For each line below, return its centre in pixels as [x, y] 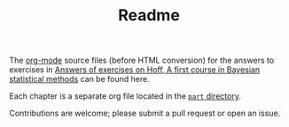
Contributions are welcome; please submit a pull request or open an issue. [145, 113]
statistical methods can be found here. [79, 79]
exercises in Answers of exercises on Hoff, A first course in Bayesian [134, 70]
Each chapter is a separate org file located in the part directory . [125, 96]
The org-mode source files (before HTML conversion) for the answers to [142, 60]
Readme [149, 15]
